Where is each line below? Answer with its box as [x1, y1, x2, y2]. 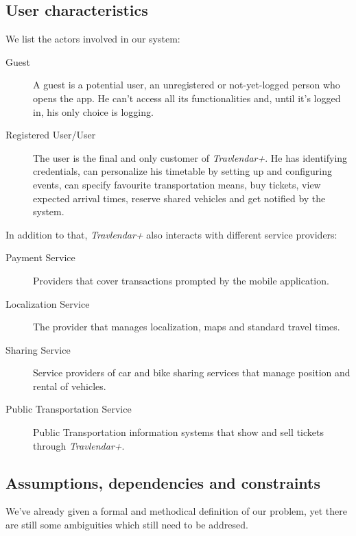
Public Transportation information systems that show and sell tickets [33, 425, 324, 439]
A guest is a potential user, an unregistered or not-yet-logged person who [33, 77, 340, 92]
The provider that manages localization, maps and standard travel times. [33, 319, 340, 334]
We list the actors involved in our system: [5, 32, 180, 46]
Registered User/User [5, 127, 96, 142]
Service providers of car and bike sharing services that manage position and [33, 365, 351, 380]
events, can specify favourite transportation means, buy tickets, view [33, 177, 321, 191]
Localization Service [5, 296, 90, 310]
